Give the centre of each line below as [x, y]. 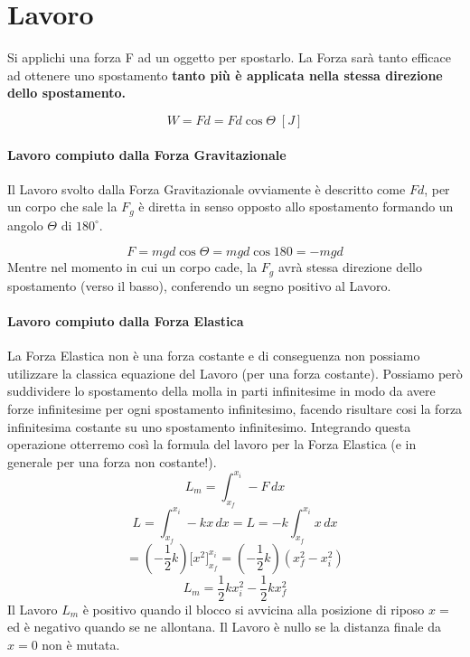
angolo [25, 225]
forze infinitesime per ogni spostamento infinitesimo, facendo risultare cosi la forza [235, 408]
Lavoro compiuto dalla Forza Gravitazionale [147, 154]
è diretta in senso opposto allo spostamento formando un [296, 206]
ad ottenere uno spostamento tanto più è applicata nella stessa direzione [225, 75]
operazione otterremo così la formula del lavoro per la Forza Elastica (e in [212, 444]
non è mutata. [81, 644]
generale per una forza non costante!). [112, 461]
